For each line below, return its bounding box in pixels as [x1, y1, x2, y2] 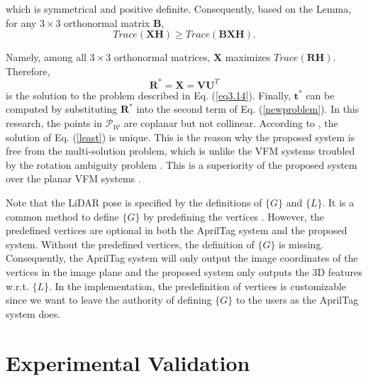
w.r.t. [6, 278, 29, 293]
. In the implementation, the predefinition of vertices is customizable [48, 278, 347, 293]
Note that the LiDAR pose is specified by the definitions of [6, 195, 262, 210]
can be [306, 87, 335, 102]
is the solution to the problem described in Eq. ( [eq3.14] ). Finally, [6, 87, 291, 102]
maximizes [225, 50, 271, 65]
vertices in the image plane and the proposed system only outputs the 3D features [6, 265, 362, 279]
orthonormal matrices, [113, 50, 211, 65]
